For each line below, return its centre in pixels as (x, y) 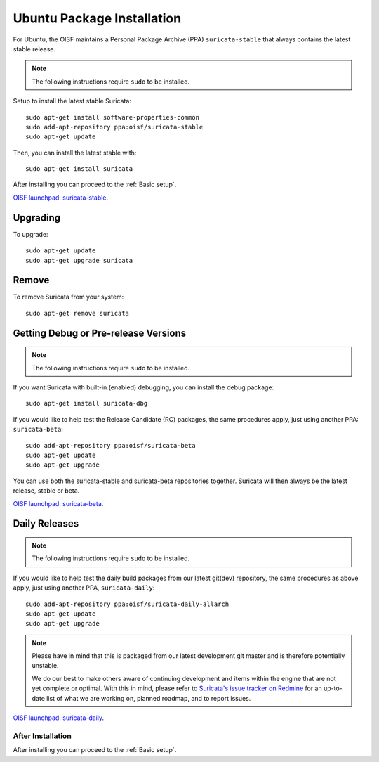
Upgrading (37, 218)
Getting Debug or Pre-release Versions (100, 333)
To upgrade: (31, 234)
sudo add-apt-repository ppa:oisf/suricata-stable (114, 127)
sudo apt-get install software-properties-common (113, 117)
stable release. (34, 49)
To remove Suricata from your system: (68, 297)
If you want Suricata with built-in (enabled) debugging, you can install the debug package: (144, 387)
